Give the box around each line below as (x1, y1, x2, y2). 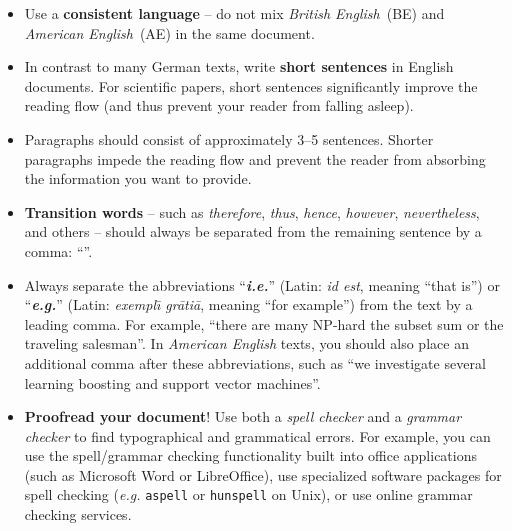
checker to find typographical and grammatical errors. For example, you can (24, 425, 491, 446)
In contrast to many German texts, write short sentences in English (24, 56, 454, 77)
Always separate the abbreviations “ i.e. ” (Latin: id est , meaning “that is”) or (24, 274, 500, 295)
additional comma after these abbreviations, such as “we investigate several (24, 352, 486, 373)
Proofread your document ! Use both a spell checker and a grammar (24, 406, 462, 427)
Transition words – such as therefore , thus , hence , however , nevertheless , (24, 201, 480, 222)
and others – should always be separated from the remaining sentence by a (24, 221, 482, 242)
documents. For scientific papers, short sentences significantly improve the (24, 75, 478, 96)
